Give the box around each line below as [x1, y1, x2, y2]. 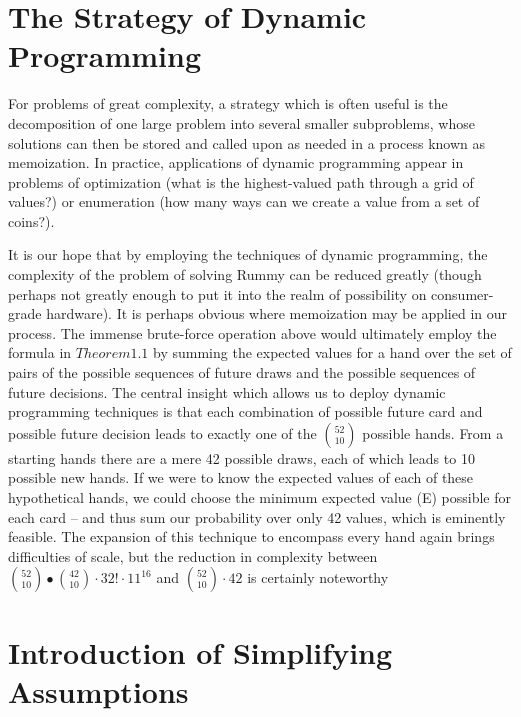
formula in [8, 342, 72, 363]
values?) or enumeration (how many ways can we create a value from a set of [8, 191, 480, 212]
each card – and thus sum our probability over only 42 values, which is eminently [8, 506, 506, 527]
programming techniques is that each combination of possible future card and [8, 401, 483, 422]
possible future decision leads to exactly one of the [8, 422, 317, 443]
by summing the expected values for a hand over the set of [153, 342, 512, 363]
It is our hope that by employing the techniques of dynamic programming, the [8, 244, 488, 265]
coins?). [8, 210, 55, 231]
